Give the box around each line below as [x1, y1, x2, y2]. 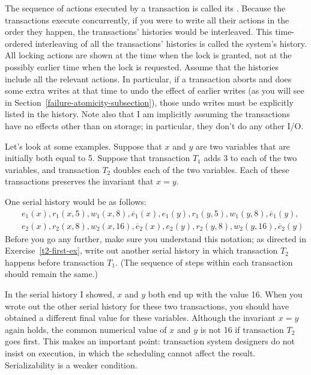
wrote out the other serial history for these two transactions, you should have [5, 299, 289, 312]
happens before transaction [5, 255, 104, 268]
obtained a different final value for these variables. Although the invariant [5, 311, 276, 324]
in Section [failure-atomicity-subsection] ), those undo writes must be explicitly [5, 96, 294, 108]
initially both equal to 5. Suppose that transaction [5, 151, 190, 164]
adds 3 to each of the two [204, 151, 297, 164]
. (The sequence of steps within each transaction [115, 255, 293, 268]
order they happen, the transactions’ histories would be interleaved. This [5, 25, 273, 38]
